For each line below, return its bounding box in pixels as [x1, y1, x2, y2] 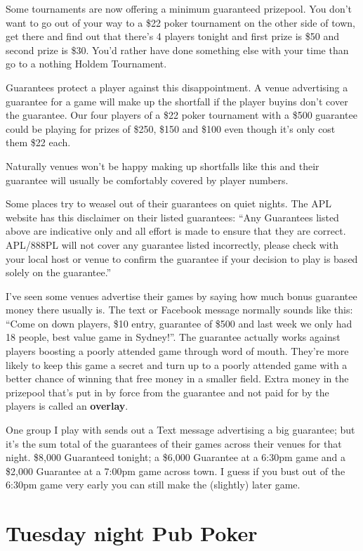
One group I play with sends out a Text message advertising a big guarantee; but [6, 422, 355, 437]
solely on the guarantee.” [6, 265, 112, 280]
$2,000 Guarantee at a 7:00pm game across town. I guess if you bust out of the [6, 463, 345, 478]
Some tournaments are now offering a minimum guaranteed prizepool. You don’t [6, 1, 352, 15]
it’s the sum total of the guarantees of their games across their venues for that [6, 436, 342, 450]
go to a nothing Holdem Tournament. [6, 56, 167, 71]
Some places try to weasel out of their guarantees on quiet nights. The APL [6, 196, 331, 211]
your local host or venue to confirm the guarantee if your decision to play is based [6, 251, 358, 266]
